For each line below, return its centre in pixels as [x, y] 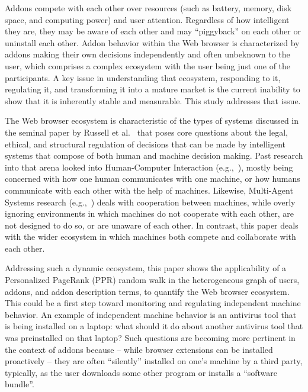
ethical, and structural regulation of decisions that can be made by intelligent [145, 144]
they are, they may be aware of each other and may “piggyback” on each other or [153, 31]
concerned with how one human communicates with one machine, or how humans [153, 179]
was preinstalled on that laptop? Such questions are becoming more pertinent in [150, 338]
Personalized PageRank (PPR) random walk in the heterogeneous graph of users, [152, 280]
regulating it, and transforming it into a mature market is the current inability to [153, 89]
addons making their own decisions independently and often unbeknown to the [147, 54]
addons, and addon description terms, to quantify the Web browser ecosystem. [147, 291]
